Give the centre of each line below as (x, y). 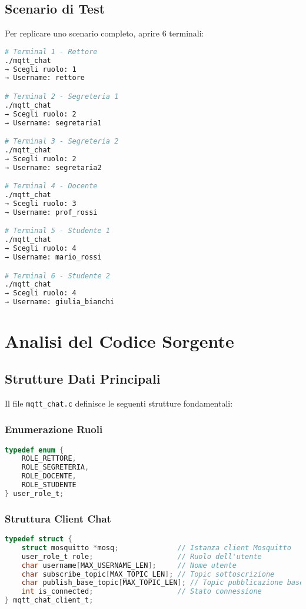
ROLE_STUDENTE (49, 485)
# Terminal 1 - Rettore (51, 51)
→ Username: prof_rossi (51, 212)
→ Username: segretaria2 (53, 167)
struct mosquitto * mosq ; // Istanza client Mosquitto (156, 548)
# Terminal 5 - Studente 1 (57, 231)
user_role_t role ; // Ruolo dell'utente (142, 556)
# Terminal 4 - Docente (51, 186)
